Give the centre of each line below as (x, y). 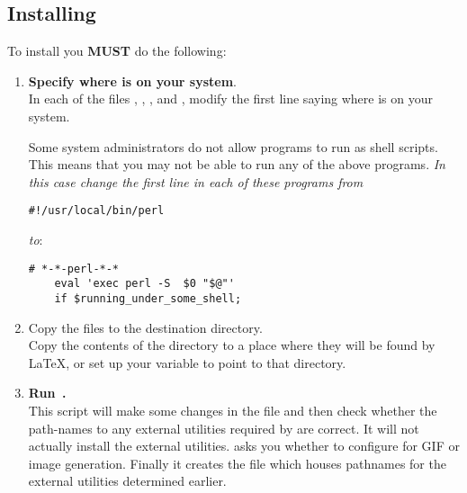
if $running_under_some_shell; (148, 298)
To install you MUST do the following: (117, 51)
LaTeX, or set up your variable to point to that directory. (187, 362)
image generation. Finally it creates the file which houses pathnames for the (237, 463)
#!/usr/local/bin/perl (96, 211)
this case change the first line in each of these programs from (196, 181)
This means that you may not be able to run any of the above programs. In (237, 164)
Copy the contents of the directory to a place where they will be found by (232, 345)
